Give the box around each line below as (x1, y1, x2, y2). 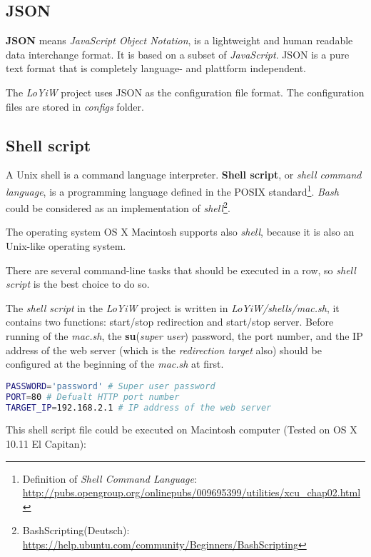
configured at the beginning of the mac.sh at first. (6, 356, 224, 371)
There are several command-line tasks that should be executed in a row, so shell (6, 262, 356, 277)
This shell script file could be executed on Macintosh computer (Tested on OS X (6, 422, 357, 437)
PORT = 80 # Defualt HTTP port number (6, 391, 180, 402)
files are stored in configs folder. (6, 99, 144, 114)
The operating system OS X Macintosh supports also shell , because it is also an (6, 224, 355, 239)
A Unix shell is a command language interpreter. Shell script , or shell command (6, 167, 362, 182)
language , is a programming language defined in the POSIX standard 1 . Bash (6, 181, 339, 199)
